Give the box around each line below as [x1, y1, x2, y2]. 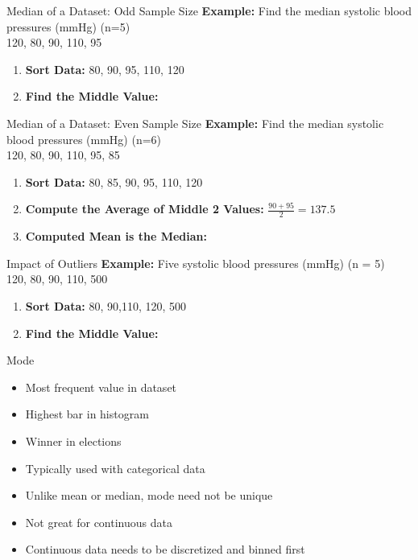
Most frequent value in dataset [25, 378, 177, 395]
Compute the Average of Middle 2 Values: [25, 200, 264, 217]
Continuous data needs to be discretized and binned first [25, 541, 305, 558]
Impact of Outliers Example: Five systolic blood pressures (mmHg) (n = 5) [6, 254, 385, 271]
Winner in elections [25, 432, 122, 449]
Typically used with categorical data [25, 459, 205, 476]
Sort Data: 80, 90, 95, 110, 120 [25, 60, 184, 77]
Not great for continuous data [25, 513, 172, 530]
